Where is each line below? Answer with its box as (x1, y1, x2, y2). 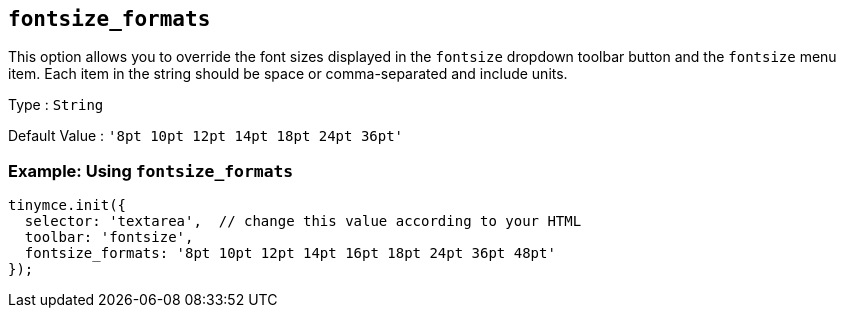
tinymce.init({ (8, 197, 127, 214)
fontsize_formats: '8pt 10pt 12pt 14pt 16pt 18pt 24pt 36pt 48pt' (24, 245, 556, 262)
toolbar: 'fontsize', (24, 229, 194, 246)
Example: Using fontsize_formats (8, 160, 294, 181)
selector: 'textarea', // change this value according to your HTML (24, 213, 582, 230)
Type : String (8, 96, 104, 114)
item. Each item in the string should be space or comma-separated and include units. (8, 65, 568, 83)
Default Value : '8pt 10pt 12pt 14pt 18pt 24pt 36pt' (8, 127, 404, 145)
